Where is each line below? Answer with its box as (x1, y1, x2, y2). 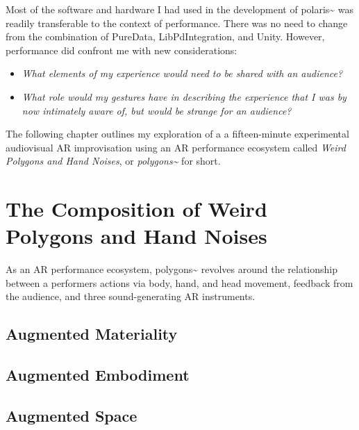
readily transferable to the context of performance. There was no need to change (6, 15, 348, 30)
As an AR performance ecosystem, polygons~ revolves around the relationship (6, 262, 338, 276)
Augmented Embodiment (6, 364, 190, 386)
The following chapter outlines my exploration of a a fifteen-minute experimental (6, 126, 349, 141)
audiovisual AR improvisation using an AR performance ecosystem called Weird (6, 140, 346, 154)
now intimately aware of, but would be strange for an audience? (22, 103, 292, 117)
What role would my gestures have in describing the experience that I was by (22, 89, 347, 104)
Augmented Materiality (6, 323, 178, 345)
